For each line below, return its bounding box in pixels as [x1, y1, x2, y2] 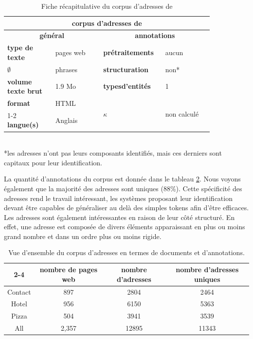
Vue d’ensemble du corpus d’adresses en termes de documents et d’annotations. [8, 247, 245, 258]
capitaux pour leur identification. [4, 157, 102, 167]
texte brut [7, 86, 42, 96]
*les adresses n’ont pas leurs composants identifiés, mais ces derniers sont [4, 148, 222, 158]
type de [7, 42, 33, 53]
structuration [103, 64, 149, 74]
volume [7, 76, 32, 86]
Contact [7, 286, 31, 297]
